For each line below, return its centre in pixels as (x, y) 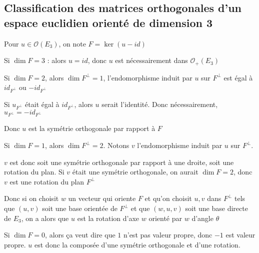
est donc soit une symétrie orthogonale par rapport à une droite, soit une (122, 162)
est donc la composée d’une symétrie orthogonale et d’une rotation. (137, 244)
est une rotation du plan (47, 181)
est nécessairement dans (151, 60)
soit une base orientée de (80, 208)
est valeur (240, 235)
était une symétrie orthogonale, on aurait (135, 172)
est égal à (238, 77)
